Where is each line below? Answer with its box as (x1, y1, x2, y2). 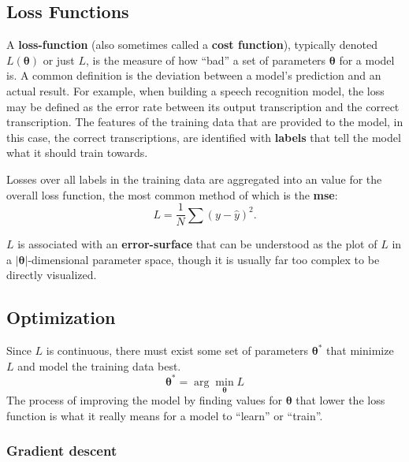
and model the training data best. (17, 357, 181, 374)
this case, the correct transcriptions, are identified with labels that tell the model (6, 129, 401, 145)
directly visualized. (6, 266, 97, 283)
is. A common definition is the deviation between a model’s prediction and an (6, 67, 381, 84)
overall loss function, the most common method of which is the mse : (6, 186, 338, 203)
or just (43, 51, 75, 68)
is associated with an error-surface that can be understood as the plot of (17, 236, 377, 252)
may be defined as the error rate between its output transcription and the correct (6, 98, 400, 114)
